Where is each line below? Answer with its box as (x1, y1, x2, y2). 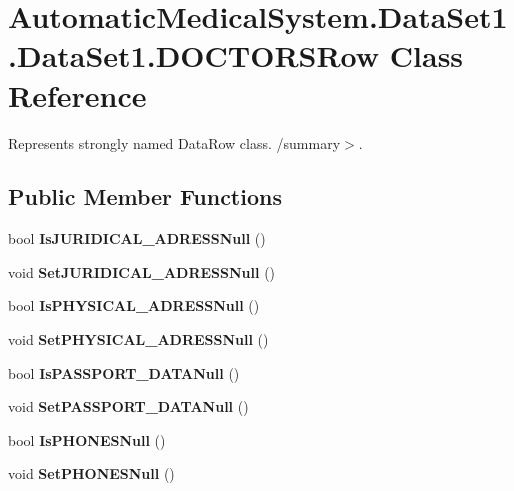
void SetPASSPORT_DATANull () (8, 396, 249, 417)
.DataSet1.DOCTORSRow (8, 35, 380, 76)
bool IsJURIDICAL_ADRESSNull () (8, 228, 266, 249)
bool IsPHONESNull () (8, 429, 166, 450)
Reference (8, 74, 147, 115)
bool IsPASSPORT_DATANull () (8, 362, 240, 383)
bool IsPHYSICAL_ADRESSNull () (8, 295, 260, 316)
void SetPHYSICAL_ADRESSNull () (8, 329, 269, 350)
